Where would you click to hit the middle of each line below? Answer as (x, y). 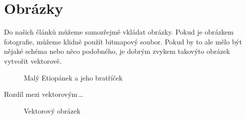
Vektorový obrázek (52, 110)
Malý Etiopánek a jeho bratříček (73, 77)
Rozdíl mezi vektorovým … (44, 94)
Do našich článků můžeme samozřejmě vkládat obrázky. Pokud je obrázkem (119, 32)
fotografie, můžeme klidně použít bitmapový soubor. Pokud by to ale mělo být (123, 41)
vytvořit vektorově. (33, 60)
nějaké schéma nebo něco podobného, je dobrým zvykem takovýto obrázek (117, 51)
